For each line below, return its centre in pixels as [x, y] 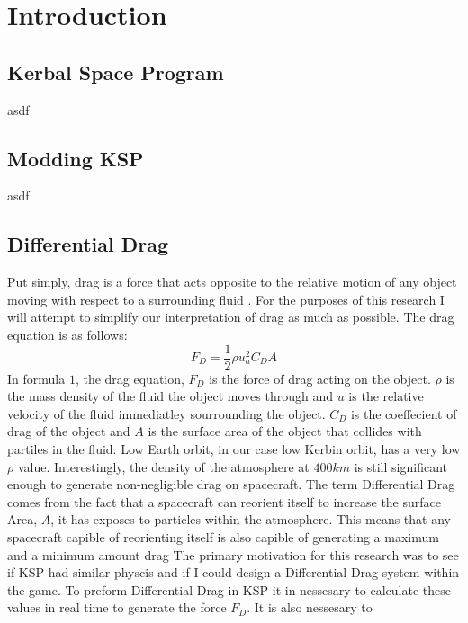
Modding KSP [76, 158]
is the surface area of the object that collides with [285, 431]
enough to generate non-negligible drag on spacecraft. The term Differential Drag [231, 484]
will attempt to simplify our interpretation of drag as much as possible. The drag [231, 317]
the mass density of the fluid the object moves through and [171, 396]
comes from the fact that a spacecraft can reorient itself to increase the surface [224, 501]
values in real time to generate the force [117, 607]
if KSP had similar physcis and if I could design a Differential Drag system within [234, 572]
